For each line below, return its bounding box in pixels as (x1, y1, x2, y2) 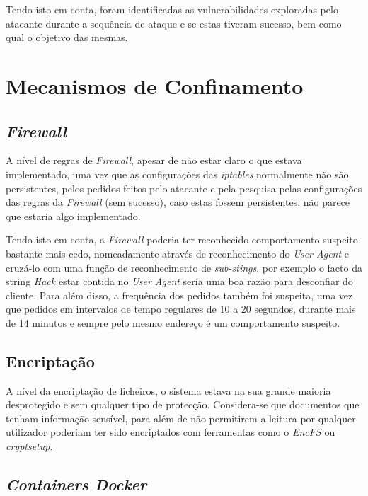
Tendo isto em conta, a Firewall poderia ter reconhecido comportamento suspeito (6, 232, 358, 247)
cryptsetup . (6, 439, 53, 454)
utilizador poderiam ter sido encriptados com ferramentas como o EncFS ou (6, 425, 335, 439)
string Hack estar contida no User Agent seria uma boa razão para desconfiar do (6, 274, 353, 289)
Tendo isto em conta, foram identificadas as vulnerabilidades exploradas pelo (6, 2, 338, 16)
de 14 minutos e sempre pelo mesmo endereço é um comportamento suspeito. (6, 315, 340, 330)
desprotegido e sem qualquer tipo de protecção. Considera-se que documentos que (6, 397, 360, 412)
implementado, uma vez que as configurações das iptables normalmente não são (6, 166, 349, 181)
